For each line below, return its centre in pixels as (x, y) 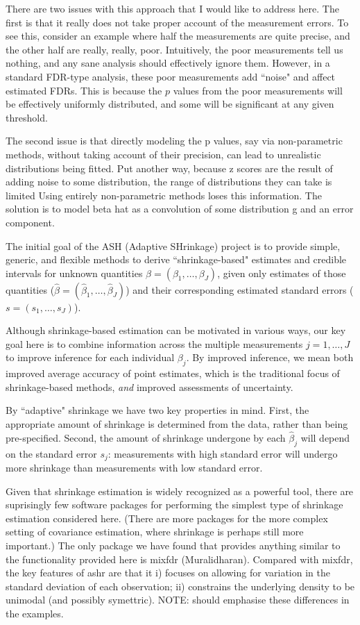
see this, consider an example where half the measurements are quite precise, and (178, 36)
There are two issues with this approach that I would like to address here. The (172, 8)
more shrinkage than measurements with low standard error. (134, 468)
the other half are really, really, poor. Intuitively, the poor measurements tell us (174, 49)
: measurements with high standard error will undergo (223, 453)
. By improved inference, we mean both (270, 357)
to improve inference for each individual (90, 357)
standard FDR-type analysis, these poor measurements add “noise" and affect (171, 76)
